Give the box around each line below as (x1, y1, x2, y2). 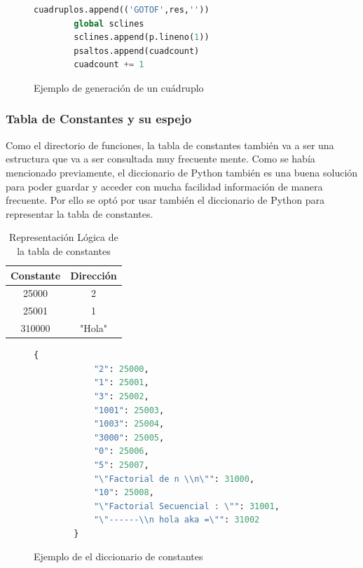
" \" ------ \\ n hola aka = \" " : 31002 (93, 515, 260, 525)
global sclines (74, 18, 144, 29)
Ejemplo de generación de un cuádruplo (34, 80, 204, 95)
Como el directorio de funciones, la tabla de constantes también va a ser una (6, 137, 334, 152)
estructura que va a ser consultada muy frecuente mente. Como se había (6, 151, 315, 166)
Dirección (70, 268, 117, 282)
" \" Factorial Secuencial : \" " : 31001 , (93, 501, 280, 511)
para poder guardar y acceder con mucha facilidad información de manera (6, 179, 323, 193)
